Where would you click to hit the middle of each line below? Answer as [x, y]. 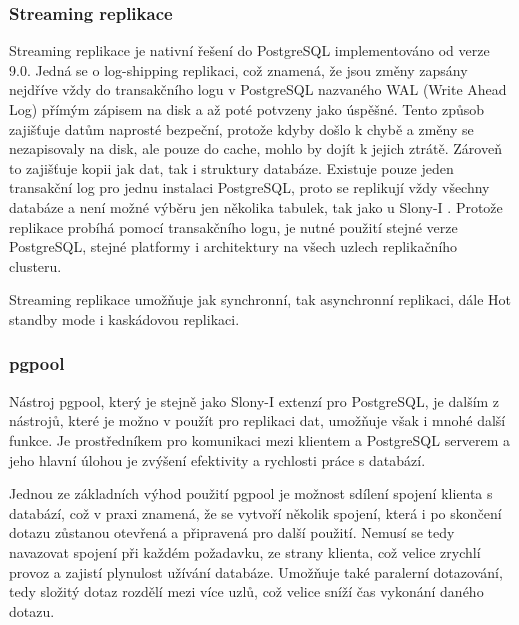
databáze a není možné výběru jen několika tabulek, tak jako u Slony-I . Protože [256, 206]
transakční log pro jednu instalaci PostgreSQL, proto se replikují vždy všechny [249, 187]
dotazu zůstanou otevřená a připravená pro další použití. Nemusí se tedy [232, 532]
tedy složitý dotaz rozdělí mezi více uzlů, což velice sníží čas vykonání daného [246, 591]
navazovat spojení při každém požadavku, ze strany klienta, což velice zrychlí [245, 551]
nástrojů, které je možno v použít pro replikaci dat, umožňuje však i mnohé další [257, 420]
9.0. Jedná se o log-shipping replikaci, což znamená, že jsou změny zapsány [238, 69]
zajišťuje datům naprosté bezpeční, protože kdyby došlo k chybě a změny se [241, 128]
